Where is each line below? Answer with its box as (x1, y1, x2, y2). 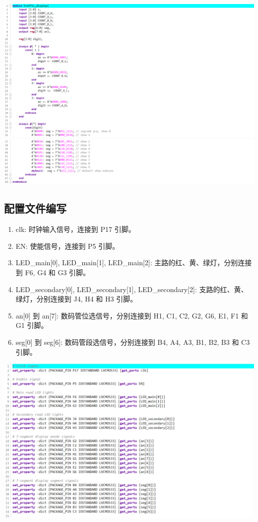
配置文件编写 (4, 201, 66, 216)
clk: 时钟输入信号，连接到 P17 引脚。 (15, 224, 135, 234)
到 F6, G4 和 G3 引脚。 (15, 267, 90, 277)
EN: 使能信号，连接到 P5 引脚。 (15, 240, 120, 251)
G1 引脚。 (15, 320, 48, 330)
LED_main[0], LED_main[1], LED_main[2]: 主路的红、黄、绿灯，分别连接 (15, 257, 252, 268)
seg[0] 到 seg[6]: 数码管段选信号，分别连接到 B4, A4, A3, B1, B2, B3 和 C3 (15, 336, 250, 347)
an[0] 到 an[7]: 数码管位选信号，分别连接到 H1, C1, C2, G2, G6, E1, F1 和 (15, 310, 248, 320)
